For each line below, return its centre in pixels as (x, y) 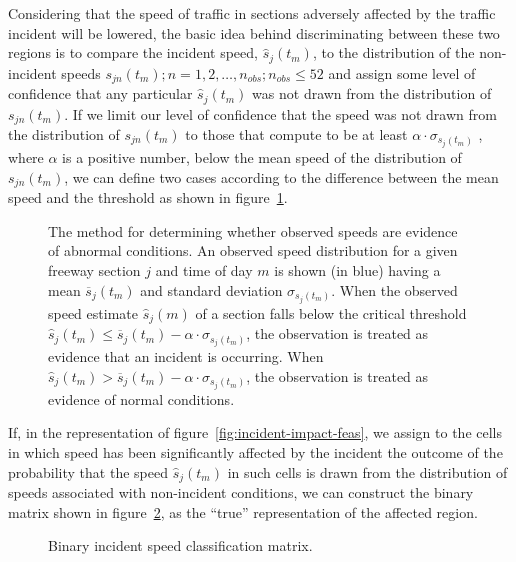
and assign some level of (402, 72)
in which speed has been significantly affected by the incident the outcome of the (255, 452)
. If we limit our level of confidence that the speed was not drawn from (280, 113)
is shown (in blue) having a (357, 269)
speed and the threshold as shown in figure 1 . (148, 197)
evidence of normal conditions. (141, 398)
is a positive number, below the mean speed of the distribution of (262, 157)
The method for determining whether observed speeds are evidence (253, 230)
